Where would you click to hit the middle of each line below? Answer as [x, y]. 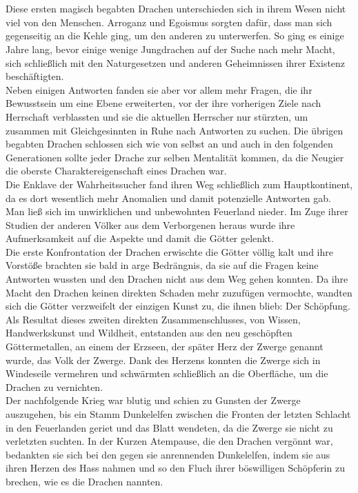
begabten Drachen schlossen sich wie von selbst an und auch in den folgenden [169, 144]
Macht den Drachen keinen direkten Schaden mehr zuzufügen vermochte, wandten [179, 292]
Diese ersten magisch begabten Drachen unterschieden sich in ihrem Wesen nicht [176, 9]
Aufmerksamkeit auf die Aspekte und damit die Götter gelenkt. [140, 238]
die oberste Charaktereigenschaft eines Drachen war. [116, 171]
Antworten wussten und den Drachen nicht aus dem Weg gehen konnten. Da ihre [177, 279]
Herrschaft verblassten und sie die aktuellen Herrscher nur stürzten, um [157, 116]
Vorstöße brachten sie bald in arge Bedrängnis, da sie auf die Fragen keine [162, 265]
